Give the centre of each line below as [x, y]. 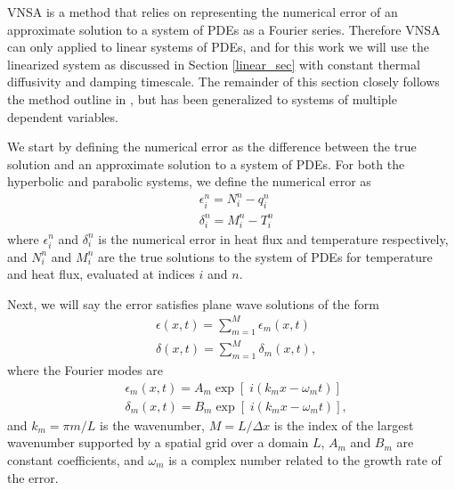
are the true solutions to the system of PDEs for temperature [265, 256]
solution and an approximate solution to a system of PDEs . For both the [206, 163]
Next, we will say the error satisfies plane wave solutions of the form [193, 303]
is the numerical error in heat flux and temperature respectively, [273, 238]
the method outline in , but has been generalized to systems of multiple [202, 98]
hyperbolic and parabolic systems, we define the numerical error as [189, 181]
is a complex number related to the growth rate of [305, 459]
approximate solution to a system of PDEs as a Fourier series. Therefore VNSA [224, 29]
